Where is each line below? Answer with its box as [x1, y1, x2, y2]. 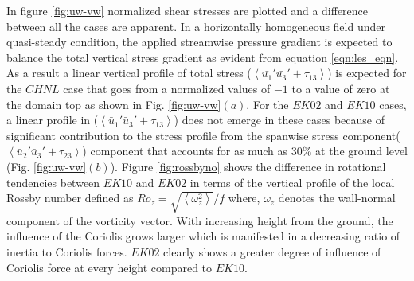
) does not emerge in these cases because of [174, 111, 385, 128]
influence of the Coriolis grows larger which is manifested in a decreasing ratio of [6, 228, 400, 244]
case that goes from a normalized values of [63, 80, 271, 96]
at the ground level [315, 142, 408, 159]
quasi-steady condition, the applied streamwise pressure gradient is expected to [6, 33, 393, 50]
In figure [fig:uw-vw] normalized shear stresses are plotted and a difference [6, 2, 369, 18]
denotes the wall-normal [278, 189, 396, 206]
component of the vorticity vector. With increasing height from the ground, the [6, 212, 393, 228]
